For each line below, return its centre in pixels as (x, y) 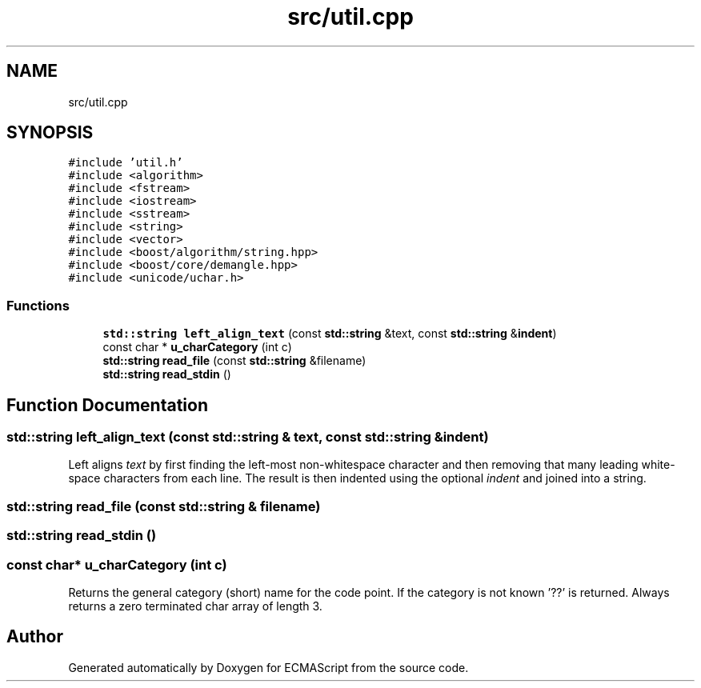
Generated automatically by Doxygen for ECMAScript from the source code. (268, 667)
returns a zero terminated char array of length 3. (195, 606)
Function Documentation (107, 405)
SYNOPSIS (50, 133)
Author (35, 637)
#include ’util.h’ (126, 163)
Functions (38, 305)
